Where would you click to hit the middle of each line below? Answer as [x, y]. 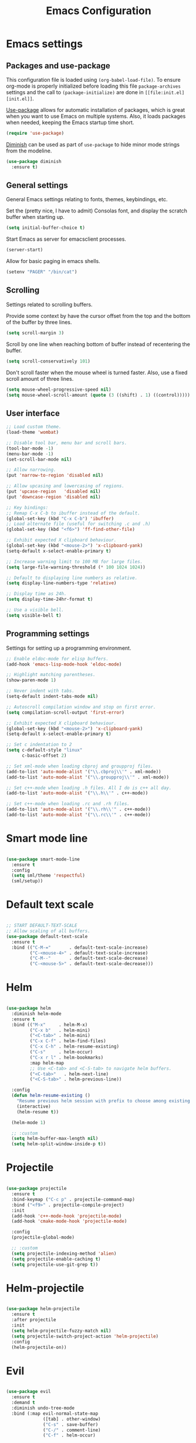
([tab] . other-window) [72, 1419]
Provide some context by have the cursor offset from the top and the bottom [98, 315]
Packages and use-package [58, 66]
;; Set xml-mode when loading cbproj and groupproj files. [80, 766]
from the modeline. [29, 151]
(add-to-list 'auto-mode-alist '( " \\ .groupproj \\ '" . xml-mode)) [87, 777]
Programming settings [48, 634]
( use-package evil [28, 1392]
